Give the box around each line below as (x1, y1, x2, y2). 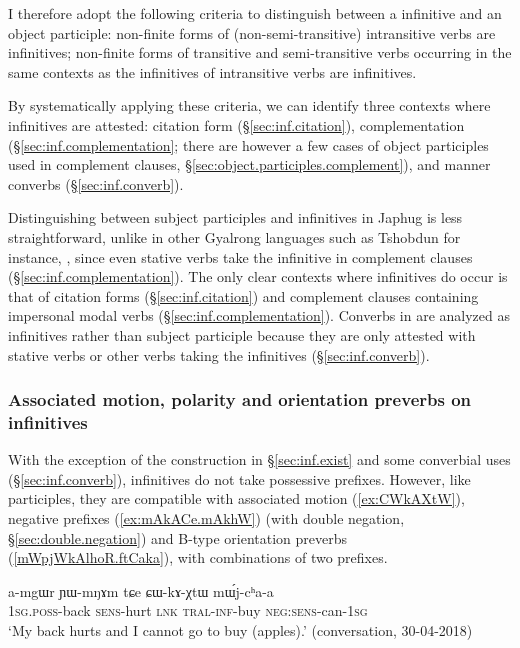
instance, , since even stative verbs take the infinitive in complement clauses (8, 246, 473, 267)
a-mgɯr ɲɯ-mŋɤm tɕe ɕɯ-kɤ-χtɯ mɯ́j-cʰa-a (8, 580, 274, 601)
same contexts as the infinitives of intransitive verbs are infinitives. (8, 61, 417, 82)
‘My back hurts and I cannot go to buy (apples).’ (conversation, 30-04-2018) (8, 619, 473, 640)
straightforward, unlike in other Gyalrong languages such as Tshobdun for (8, 226, 461, 247)
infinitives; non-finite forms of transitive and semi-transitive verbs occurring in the (8, 42, 512, 63)
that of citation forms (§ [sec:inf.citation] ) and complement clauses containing (8, 285, 479, 306)
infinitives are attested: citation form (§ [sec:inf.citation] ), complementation (8, 114, 465, 135)
